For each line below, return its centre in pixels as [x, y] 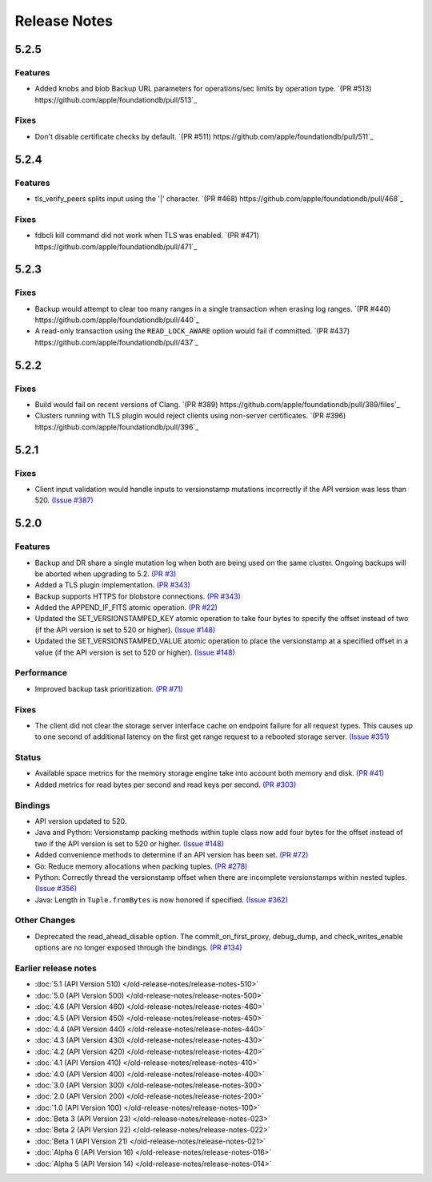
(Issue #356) [56, 889]
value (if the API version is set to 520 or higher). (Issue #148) [135, 652]
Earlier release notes [56, 968]
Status [28, 757]
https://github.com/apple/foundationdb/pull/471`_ [116, 246]
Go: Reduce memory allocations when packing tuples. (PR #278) [141, 866]
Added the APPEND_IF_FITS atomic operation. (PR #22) [126, 607]
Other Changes [45, 920]
